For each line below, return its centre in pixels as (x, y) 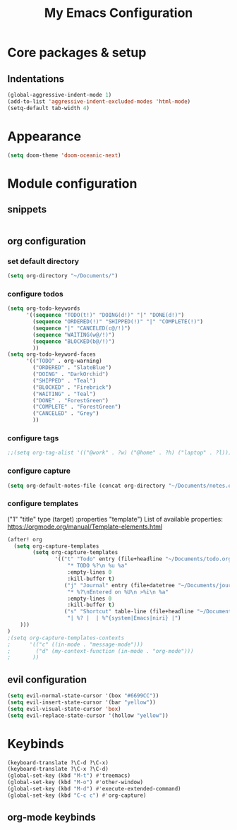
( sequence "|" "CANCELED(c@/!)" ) (82, 328)
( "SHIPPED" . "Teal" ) (65, 380)
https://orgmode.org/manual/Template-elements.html (85, 527)
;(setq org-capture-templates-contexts (66, 638)
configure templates (43, 504)
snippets (27, 210)
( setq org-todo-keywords (44, 308)
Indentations (36, 79)
